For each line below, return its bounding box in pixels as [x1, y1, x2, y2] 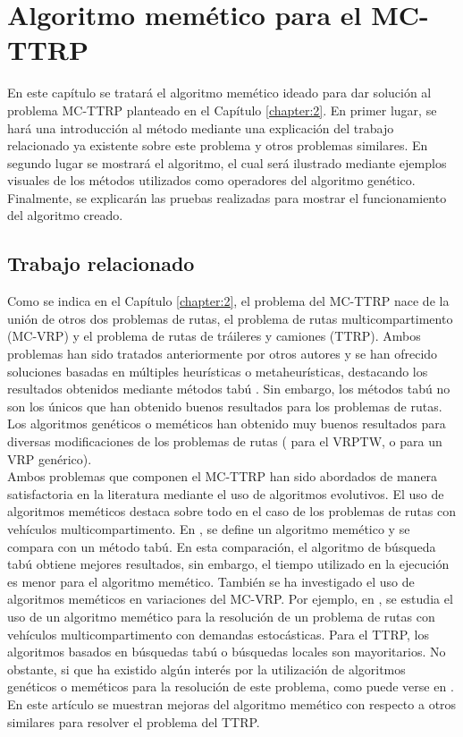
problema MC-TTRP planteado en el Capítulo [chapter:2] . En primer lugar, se [7, 100, 437, 119]
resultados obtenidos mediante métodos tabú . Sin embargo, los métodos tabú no [7, 379, 450, 398]
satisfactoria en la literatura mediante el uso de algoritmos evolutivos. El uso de [7, 484, 444, 503]
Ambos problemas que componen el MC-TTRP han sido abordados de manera [7, 467, 438, 486]
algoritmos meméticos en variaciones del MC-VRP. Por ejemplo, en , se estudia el [7, 589, 453, 608]
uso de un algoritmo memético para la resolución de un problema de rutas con [7, 606, 435, 625]
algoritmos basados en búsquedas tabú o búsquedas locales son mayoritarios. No [7, 642, 446, 661]
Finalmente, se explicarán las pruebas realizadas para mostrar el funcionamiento [7, 188, 447, 207]
